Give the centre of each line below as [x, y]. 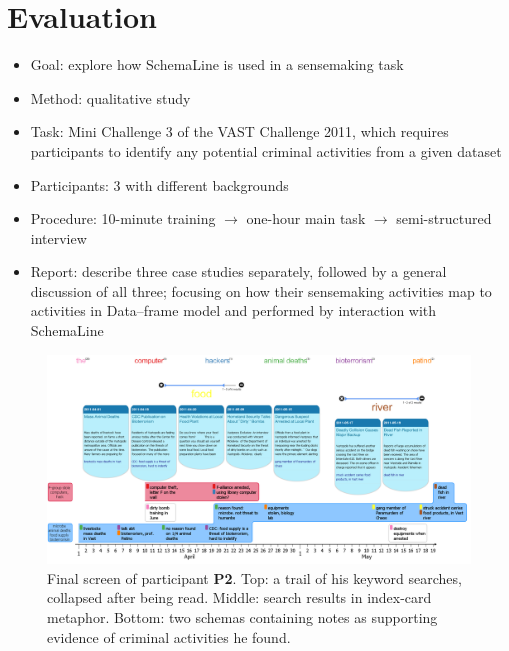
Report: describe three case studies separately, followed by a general [238, 271]
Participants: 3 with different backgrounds [159, 184]
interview [58, 237]
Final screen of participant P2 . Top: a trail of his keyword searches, [254, 577]
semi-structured [444, 218]
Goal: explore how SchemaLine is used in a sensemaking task [217, 64]
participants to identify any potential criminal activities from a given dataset [266, 150]
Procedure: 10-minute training [123, 218]
